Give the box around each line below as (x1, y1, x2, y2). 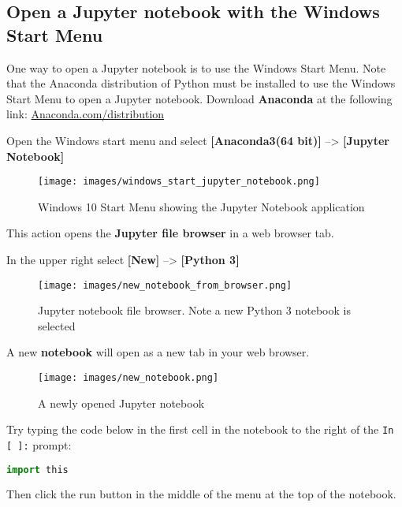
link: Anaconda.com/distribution (6, 106, 165, 122)
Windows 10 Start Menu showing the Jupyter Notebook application (38, 198, 365, 214)
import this (6, 464, 69, 475)
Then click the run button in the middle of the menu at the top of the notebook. (6, 486, 396, 502)
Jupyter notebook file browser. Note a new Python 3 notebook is (38, 302, 351, 319)
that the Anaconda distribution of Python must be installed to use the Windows (6, 75, 396, 91)
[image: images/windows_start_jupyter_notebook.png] (38, 176, 320, 188)
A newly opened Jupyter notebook (38, 394, 205, 411)
